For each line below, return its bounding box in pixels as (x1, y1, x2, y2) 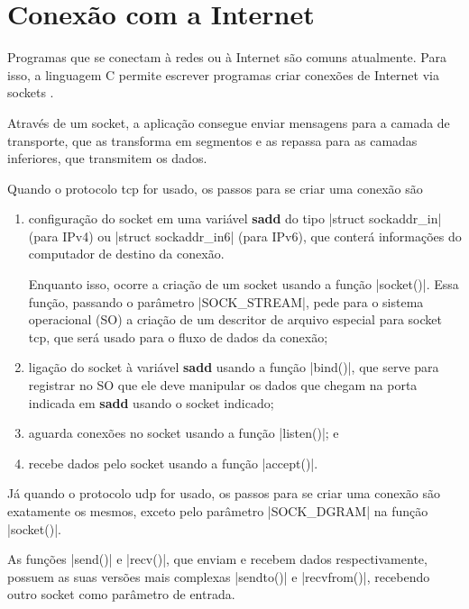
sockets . (7, 83, 54, 102)
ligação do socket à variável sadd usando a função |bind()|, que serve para (28, 358, 439, 377)
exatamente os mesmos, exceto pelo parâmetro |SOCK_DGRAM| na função (7, 502, 428, 520)
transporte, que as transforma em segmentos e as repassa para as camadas (7, 131, 418, 150)
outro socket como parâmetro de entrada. (7, 585, 235, 604)
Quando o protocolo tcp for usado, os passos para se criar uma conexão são (7, 178, 423, 197)
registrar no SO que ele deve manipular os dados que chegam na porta (28, 376, 418, 395)
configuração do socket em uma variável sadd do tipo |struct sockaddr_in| (28, 209, 442, 228)
